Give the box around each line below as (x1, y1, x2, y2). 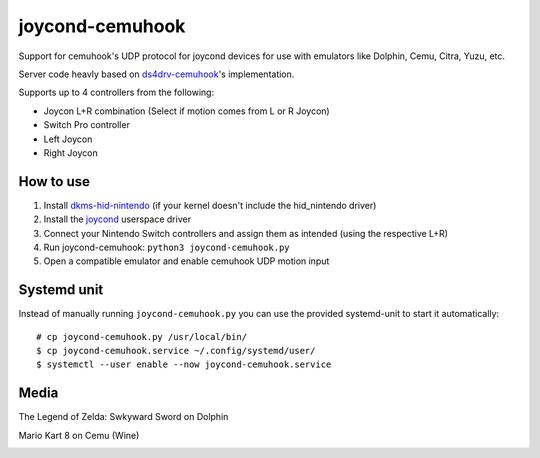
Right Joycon (43, 146, 99, 159)
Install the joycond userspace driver (43, 213, 192, 225)
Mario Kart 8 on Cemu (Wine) (18, 429, 140, 441)
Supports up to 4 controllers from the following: (18, 86, 215, 99)
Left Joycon (43, 133, 93, 145)
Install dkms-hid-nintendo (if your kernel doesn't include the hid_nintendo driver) (43, 199, 377, 211)
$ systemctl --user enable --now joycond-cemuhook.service (36, 359, 332, 370)
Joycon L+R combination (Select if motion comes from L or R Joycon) (43, 105, 330, 117)
